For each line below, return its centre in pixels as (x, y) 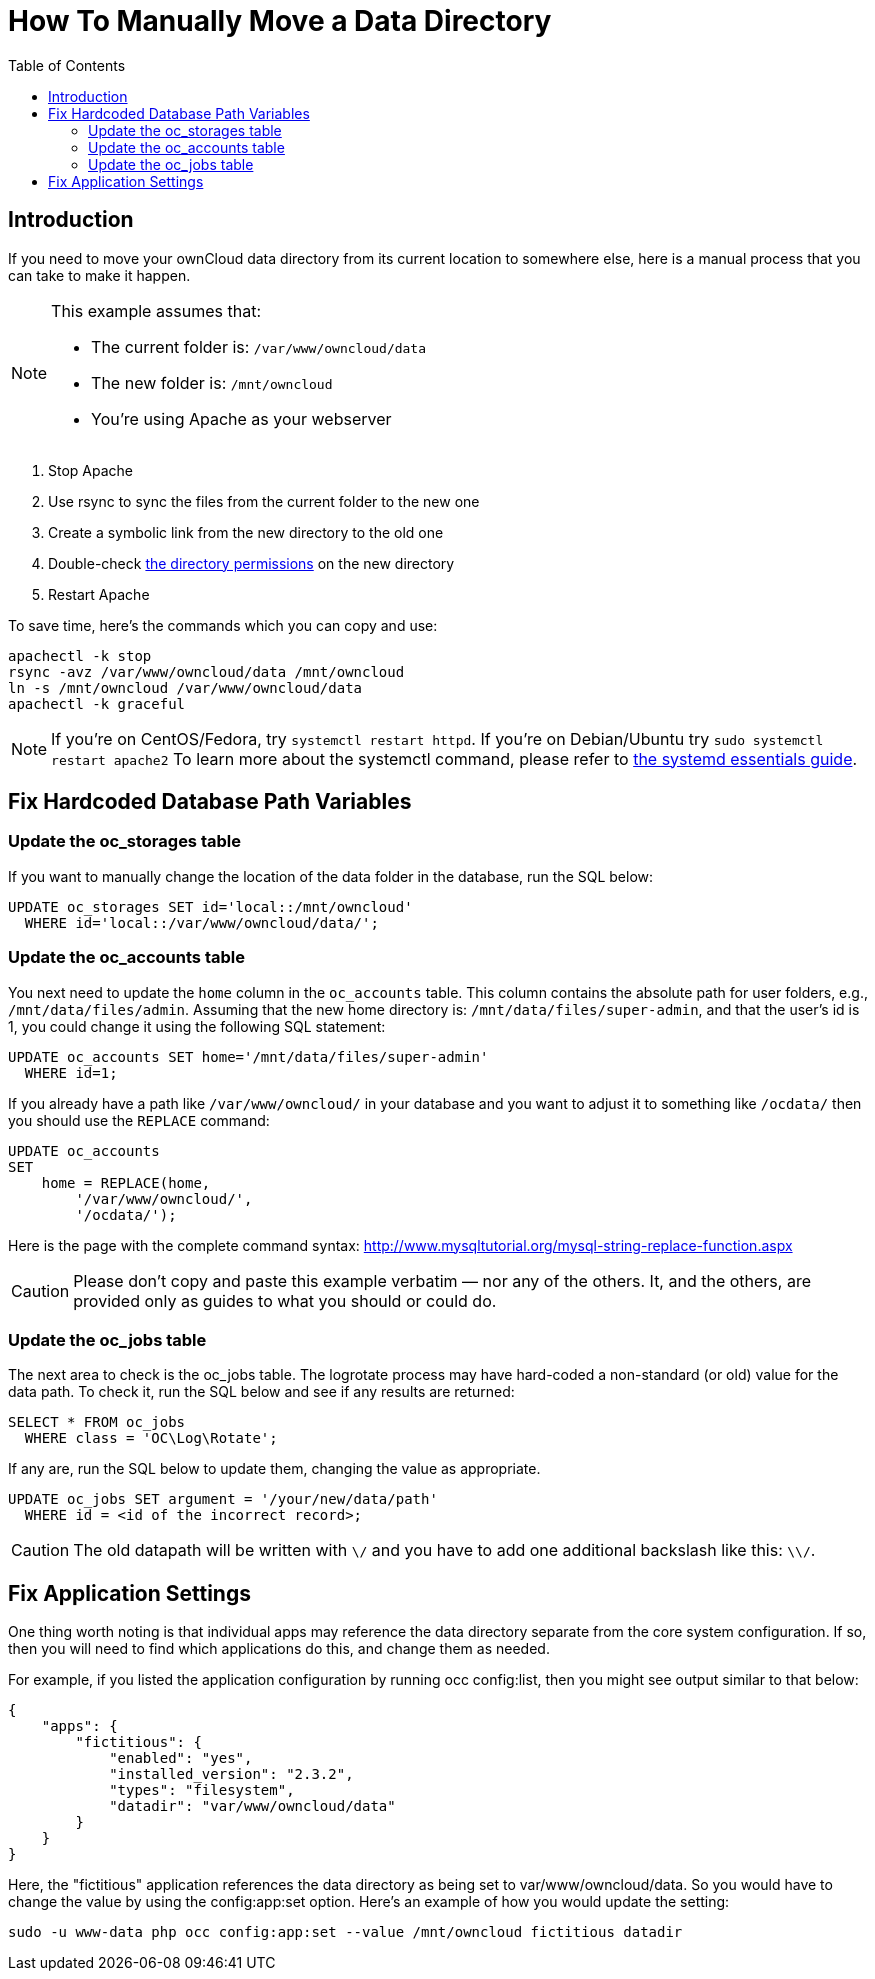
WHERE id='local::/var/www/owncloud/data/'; (201, 922)
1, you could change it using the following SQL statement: (197, 1026)
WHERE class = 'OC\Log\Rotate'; (151, 1438)
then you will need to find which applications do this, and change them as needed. (279, 1649)
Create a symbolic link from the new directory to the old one (246, 532)
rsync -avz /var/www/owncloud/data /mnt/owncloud (206, 671)
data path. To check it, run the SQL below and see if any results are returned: (261, 1392)
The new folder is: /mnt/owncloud (212, 382)
